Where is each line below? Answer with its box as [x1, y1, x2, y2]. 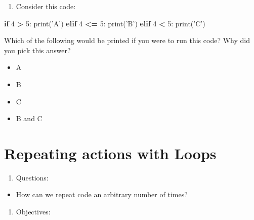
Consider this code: [16, 1, 76, 11]
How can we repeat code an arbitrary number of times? [16, 189, 188, 200]
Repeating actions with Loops [4, 142, 217, 163]
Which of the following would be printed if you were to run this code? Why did [4, 35, 250, 46]
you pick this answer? [4, 45, 71, 55]
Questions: [16, 172, 49, 182]
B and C [16, 113, 43, 124]
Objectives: [16, 206, 51, 217]
